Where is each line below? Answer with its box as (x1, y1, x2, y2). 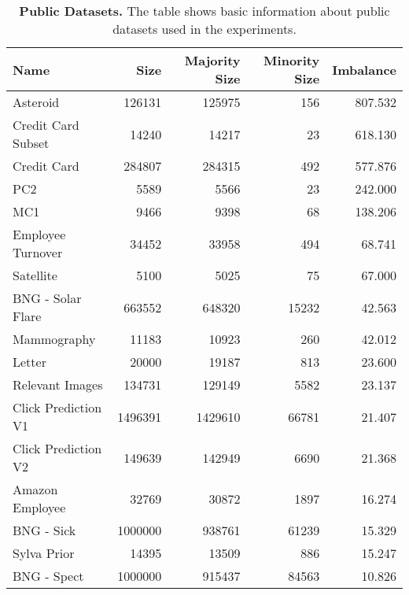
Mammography (13, 330, 96, 348)
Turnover (13, 243, 63, 261)
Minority (263, 51, 320, 69)
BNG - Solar (13, 289, 82, 307)
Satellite (13, 266, 57, 284)
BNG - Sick (13, 521, 76, 539)
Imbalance (332, 60, 396, 79)
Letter (13, 353, 46, 371)
